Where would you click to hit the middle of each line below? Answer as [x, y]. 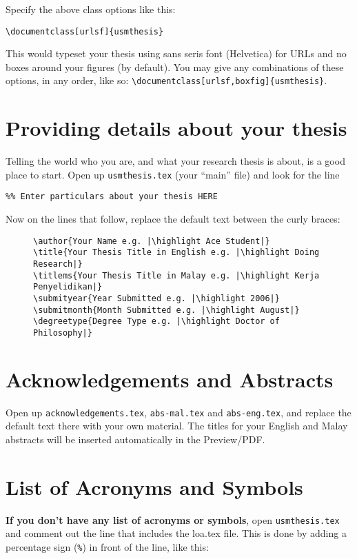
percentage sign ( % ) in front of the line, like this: [107, 546]
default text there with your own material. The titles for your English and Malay [177, 426]
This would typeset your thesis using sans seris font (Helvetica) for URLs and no [176, 53]
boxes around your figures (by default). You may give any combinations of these [175, 67]
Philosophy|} [63, 333]
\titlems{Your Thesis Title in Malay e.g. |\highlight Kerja [176, 275]
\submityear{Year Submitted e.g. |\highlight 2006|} [156, 298]
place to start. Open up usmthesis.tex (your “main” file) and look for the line [173, 174]
